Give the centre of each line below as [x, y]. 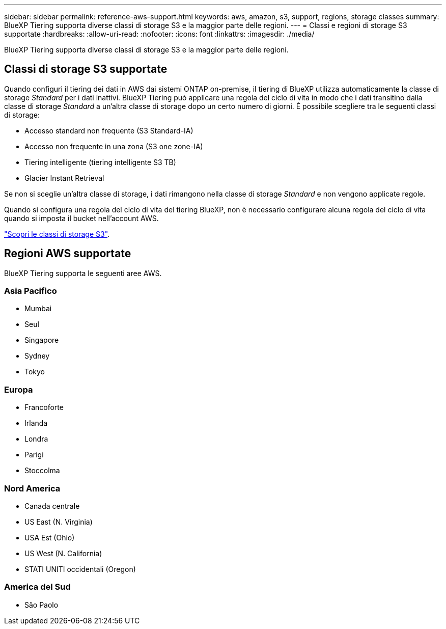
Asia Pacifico [31, 291]
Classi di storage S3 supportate [86, 69]
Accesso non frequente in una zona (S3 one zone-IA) [114, 146]
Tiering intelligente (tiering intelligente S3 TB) [100, 162]
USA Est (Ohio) [50, 537]
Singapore [42, 340]
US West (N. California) [63, 553]
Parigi [34, 455]
